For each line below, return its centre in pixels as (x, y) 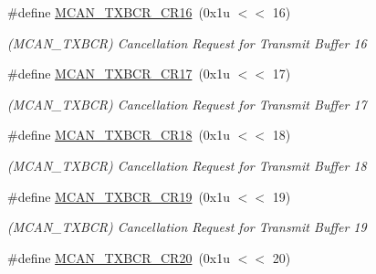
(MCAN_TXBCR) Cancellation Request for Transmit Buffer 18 (187, 165)
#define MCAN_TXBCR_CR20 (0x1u (119, 257)
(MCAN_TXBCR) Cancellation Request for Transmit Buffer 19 (187, 227)
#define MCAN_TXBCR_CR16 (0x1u (119, 12)
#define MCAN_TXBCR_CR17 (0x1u (119, 74)
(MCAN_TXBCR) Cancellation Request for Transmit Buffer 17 (187, 104)
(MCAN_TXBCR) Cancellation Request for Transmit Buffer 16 (187, 42)
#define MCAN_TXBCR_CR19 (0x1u (119, 196)
